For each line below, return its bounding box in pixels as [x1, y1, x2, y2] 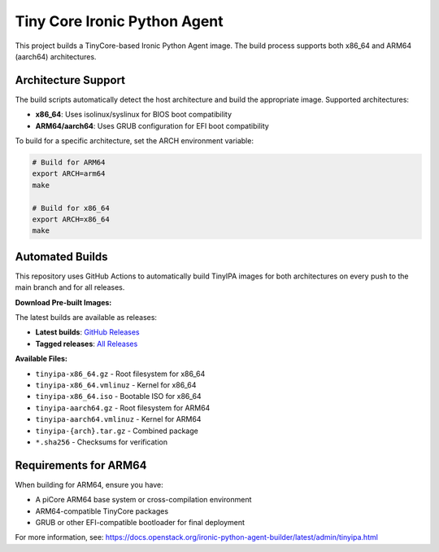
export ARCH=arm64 [32, 169, 106, 178]
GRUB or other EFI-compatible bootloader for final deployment [35, 518, 246, 527]
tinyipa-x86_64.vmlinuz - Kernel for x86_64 [35, 379, 197, 390]
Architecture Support [15, 73, 126, 87]
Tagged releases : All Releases [35, 339, 138, 348]
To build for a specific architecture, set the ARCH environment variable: [15, 136, 254, 146]
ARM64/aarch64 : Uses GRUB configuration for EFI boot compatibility [35, 120, 270, 130]
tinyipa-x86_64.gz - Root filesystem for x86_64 [35, 369, 206, 379]
